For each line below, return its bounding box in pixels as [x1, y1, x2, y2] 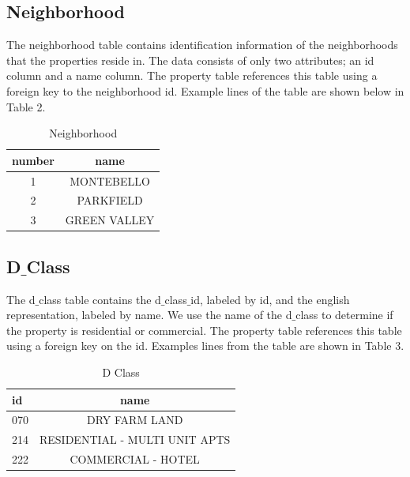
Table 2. [6, 98, 46, 115]
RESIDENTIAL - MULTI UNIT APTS [39, 431, 231, 448]
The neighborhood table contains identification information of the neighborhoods [6, 36, 398, 53]
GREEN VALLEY [65, 212, 155, 228]
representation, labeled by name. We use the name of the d [6, 306, 292, 323]
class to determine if [295, 306, 393, 323]
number [12, 152, 55, 168]
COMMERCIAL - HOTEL [70, 451, 200, 468]
